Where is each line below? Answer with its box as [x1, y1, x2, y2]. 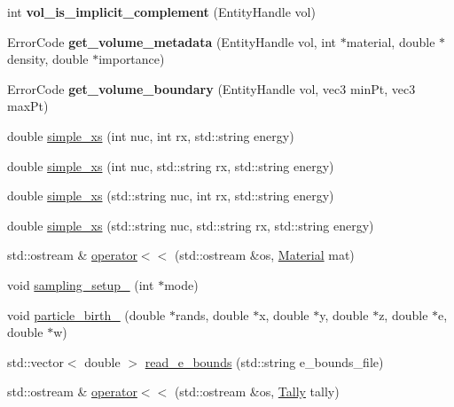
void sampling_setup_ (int [7, 275, 154, 294]
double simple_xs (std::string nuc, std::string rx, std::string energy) [7, 215, 374, 234]
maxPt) [7, 97, 49, 115]
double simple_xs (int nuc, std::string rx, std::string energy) [7, 156, 334, 175]
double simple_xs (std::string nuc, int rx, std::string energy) [7, 186, 334, 205]
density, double [7, 50, 89, 68]
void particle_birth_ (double [7, 305, 166, 324]
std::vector [7, 352, 64, 371]
